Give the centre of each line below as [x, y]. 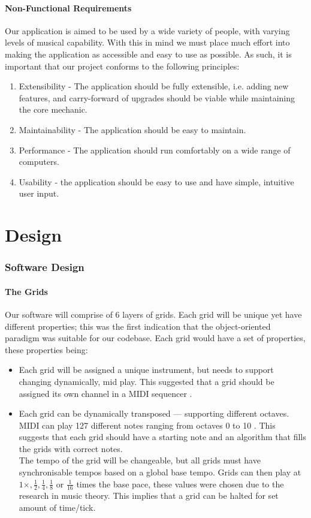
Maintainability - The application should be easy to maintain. [132, 129]
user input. [39, 193]
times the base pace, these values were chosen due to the [180, 484]
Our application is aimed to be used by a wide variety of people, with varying [147, 30]
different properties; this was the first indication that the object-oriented [138, 326]
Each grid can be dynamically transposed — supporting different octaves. [154, 413]
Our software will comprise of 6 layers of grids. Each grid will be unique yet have [153, 314]
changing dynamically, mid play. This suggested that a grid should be [147, 381]
